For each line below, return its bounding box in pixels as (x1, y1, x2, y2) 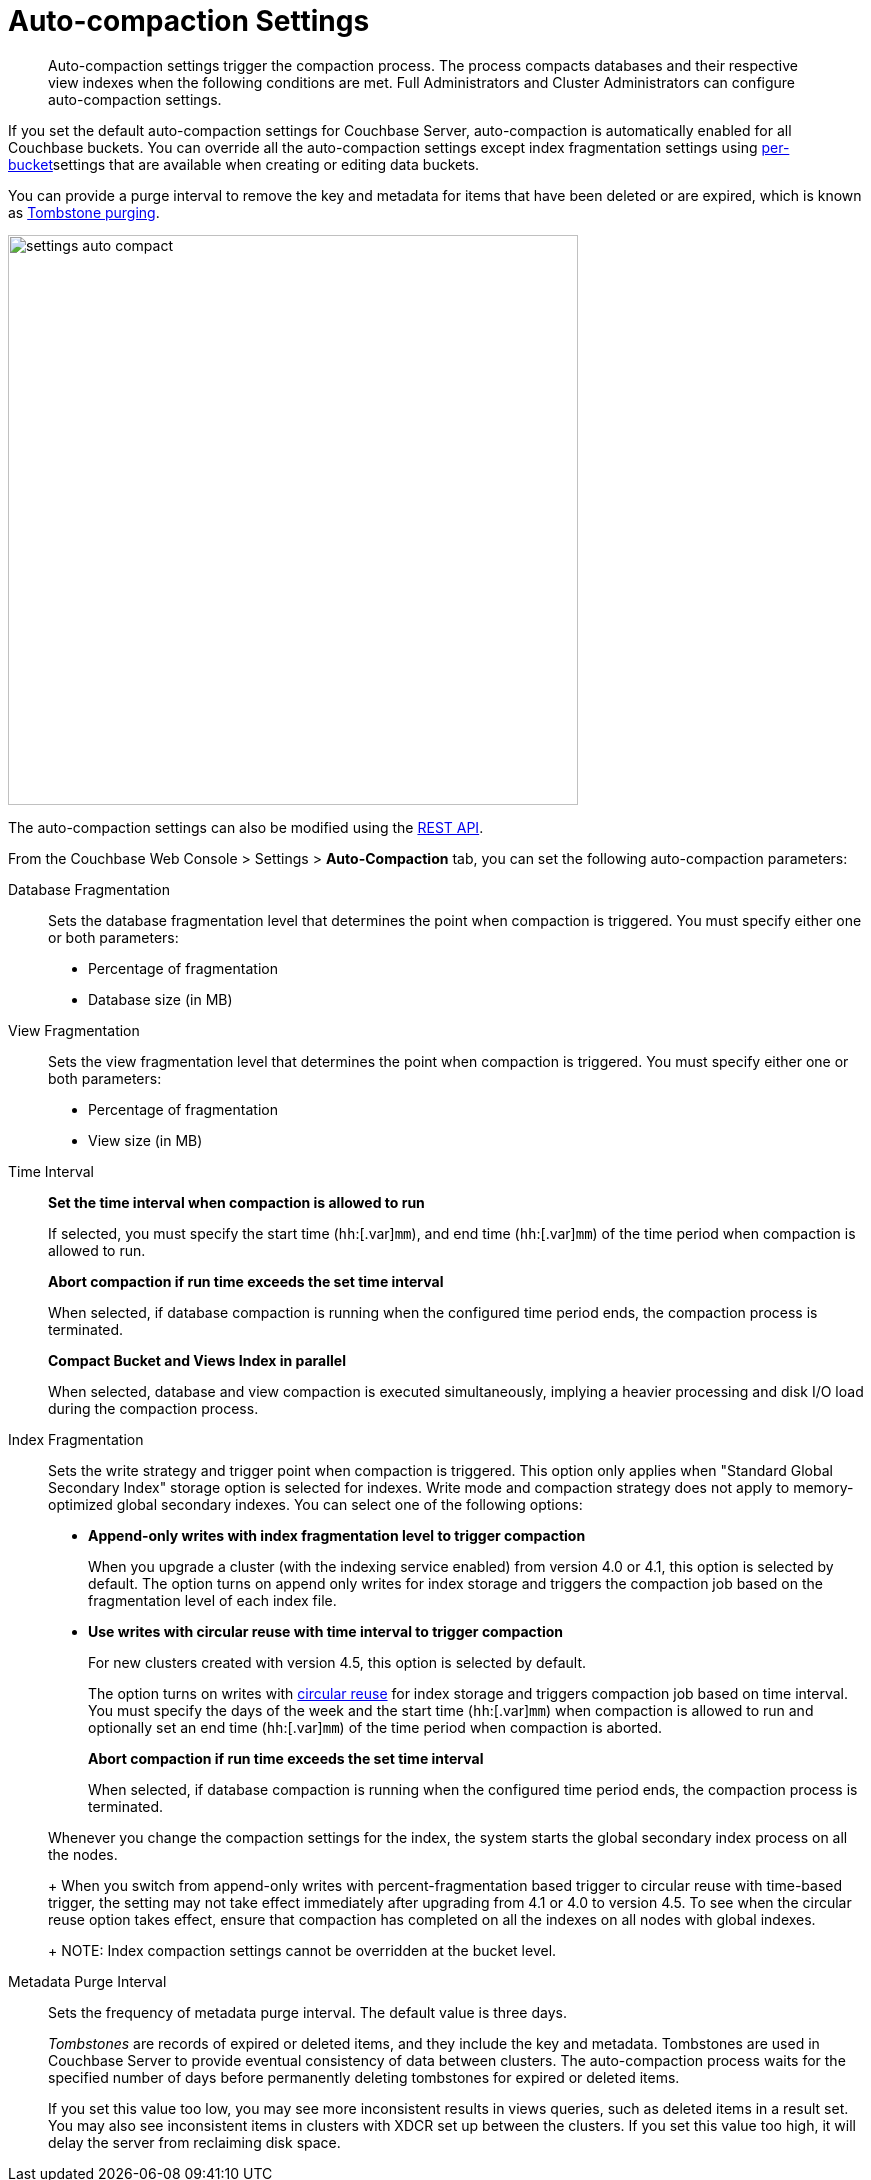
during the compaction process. (48, 1399, 259, 1417)
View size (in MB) (88, 1131, 203, 1149)
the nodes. (48, 1845, 118, 1863)
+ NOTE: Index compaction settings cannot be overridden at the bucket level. (48, 1941, 557, 1959)
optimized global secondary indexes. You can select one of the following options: (48, 1495, 583, 1513)
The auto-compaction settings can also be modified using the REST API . (8, 818, 484, 836)
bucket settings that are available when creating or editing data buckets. (8, 155, 480, 173)
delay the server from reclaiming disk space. (48, 2133, 341, 2151)
